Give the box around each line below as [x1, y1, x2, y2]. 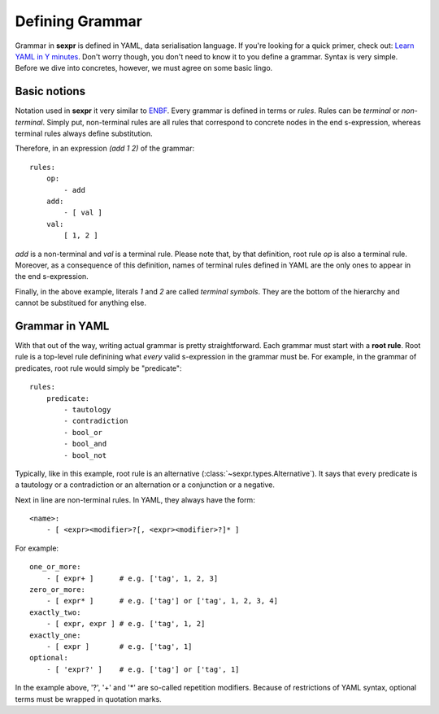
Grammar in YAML [15, 319, 110, 333]
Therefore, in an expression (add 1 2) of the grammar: [15, 143, 195, 154]
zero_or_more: [29, 586, 85, 594]
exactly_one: [29, 630, 81, 640]
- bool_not [63, 451, 107, 459]
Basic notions [15, 85, 85, 98]
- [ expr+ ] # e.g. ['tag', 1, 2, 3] [46, 573, 219, 583]
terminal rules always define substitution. [15, 128, 154, 138]
